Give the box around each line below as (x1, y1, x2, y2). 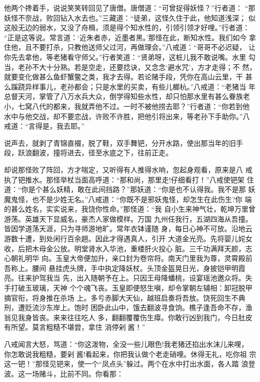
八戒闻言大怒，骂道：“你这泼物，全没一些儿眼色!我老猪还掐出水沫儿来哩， (4, 339, 248, 349)
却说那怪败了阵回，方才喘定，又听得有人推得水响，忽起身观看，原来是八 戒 (4, 164, 252, 174)
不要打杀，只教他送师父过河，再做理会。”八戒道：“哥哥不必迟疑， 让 (32, 42, 255, 52)
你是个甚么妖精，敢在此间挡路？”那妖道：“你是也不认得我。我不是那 (21, 184, 246, 195)
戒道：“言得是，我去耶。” (4, 121, 85, 131)
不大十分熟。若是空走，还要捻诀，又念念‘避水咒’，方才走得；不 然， (32, 61, 256, 72)
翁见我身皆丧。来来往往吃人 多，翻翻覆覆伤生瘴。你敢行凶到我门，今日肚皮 (4, 312, 252, 322)
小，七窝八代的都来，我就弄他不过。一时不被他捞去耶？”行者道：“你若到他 (4, 101, 250, 111)
